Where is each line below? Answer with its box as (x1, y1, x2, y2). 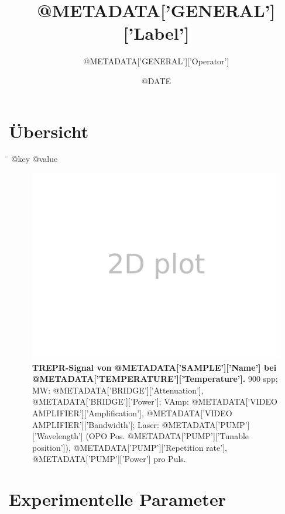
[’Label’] (123, 21, 190, 45)
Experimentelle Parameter (9, 487, 226, 511)
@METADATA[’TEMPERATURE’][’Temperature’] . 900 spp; (32, 372, 278, 385)
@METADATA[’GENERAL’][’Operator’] (83, 55, 229, 67)
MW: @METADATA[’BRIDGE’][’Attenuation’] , (32, 384, 204, 396)
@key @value (11, 153, 58, 165)
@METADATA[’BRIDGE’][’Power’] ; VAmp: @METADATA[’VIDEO (32, 395, 277, 408)
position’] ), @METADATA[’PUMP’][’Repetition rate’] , (32, 441, 227, 453)
